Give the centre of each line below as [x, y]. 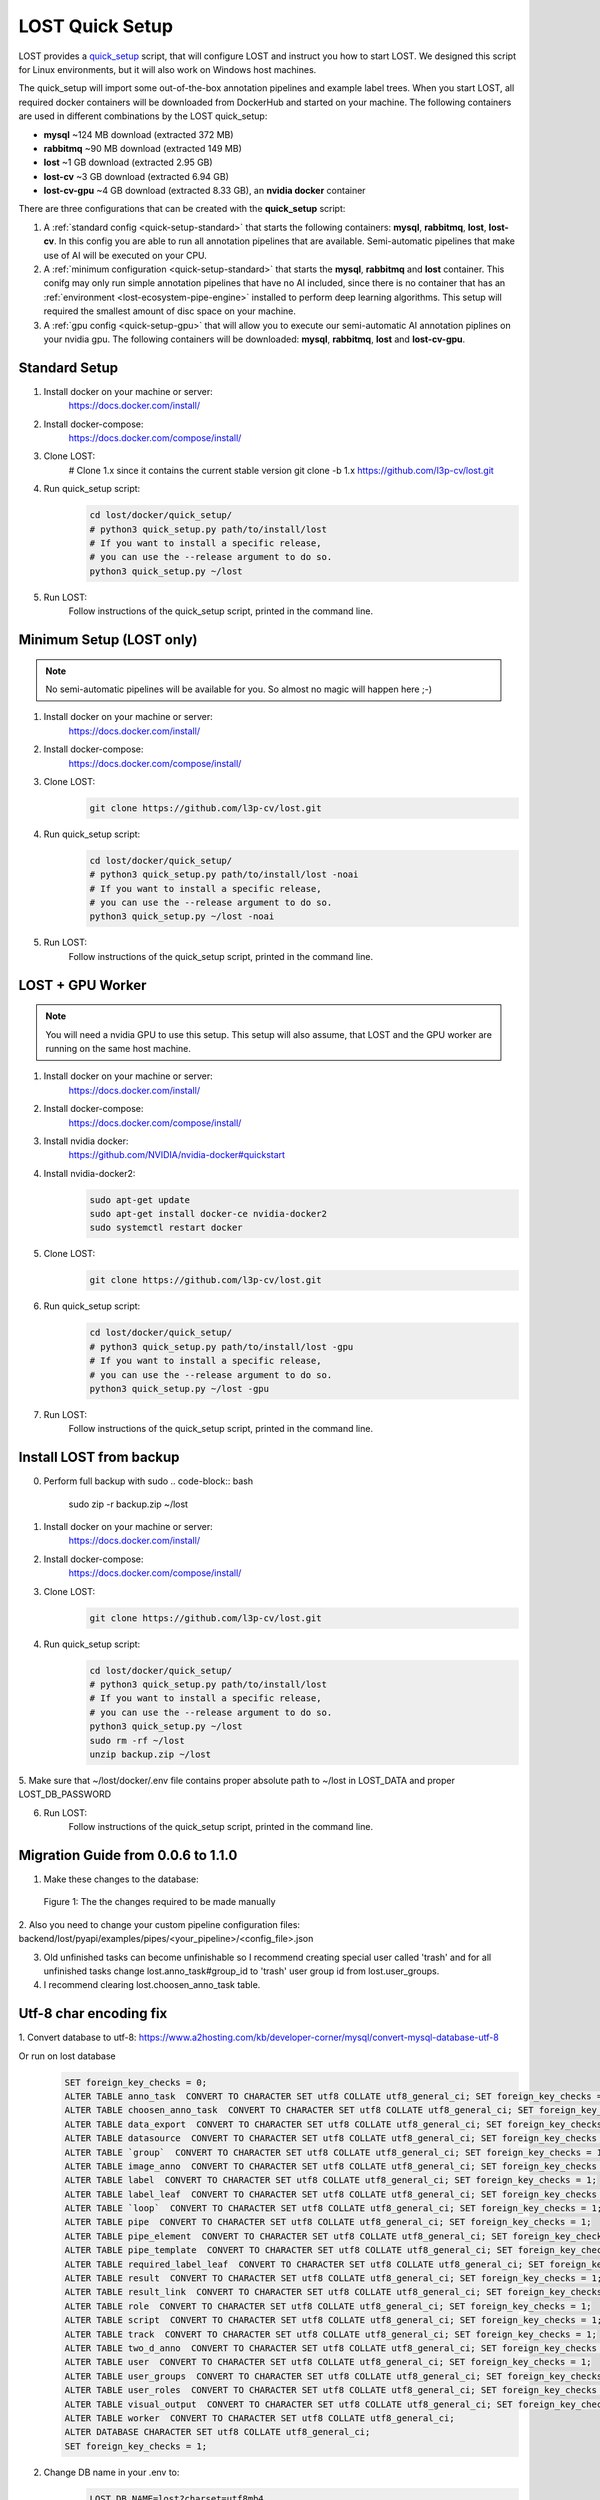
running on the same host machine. [118, 1048]
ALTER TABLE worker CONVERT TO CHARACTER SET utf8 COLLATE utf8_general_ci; [259, 2418]
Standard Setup [68, 367]
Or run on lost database [67, 2056]
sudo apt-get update [139, 1199]
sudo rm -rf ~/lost [137, 1740]
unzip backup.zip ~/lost [150, 1754]
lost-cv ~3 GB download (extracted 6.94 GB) [136, 176]
